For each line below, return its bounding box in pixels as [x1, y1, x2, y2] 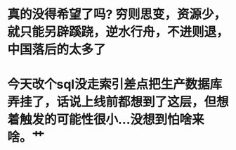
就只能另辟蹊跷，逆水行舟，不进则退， [7, 24, 230, 40]
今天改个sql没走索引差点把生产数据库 [7, 77, 223, 92]
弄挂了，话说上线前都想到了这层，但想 [7, 94, 230, 110]
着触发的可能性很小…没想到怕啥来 [7, 112, 205, 127]
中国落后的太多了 [7, 42, 107, 58]
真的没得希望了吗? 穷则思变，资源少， [7, 6, 227, 23]
